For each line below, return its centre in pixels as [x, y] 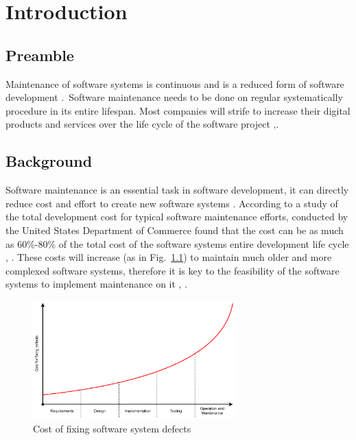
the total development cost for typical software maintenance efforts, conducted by [177, 217]
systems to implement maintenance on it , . [97, 284]
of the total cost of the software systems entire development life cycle [204, 243]
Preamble [40, 55]
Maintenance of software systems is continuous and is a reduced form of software [175, 83]
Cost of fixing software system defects [112, 428]
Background [49, 161]
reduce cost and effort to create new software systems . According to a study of [172, 203]
